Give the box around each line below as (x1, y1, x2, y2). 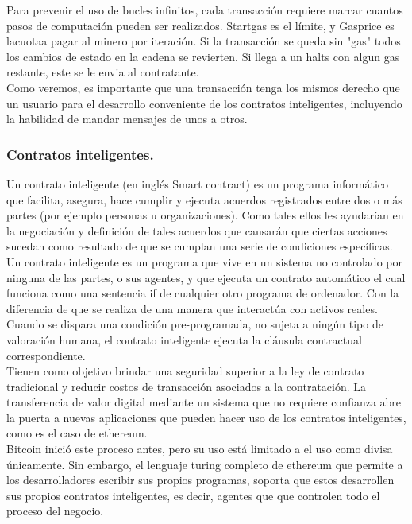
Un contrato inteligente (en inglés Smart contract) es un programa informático (6, 175, 389, 192)
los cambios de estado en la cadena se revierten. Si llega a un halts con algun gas (6, 48, 400, 64)
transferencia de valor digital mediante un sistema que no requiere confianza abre (6, 394, 402, 410)
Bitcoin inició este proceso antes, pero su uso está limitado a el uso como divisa (6, 441, 393, 457)
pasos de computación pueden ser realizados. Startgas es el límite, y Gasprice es (6, 17, 395, 33)
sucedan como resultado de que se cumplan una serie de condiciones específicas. (6, 238, 393, 254)
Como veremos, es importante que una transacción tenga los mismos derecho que (6, 79, 400, 95)
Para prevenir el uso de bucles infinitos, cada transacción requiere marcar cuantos (6, 2, 403, 17)
